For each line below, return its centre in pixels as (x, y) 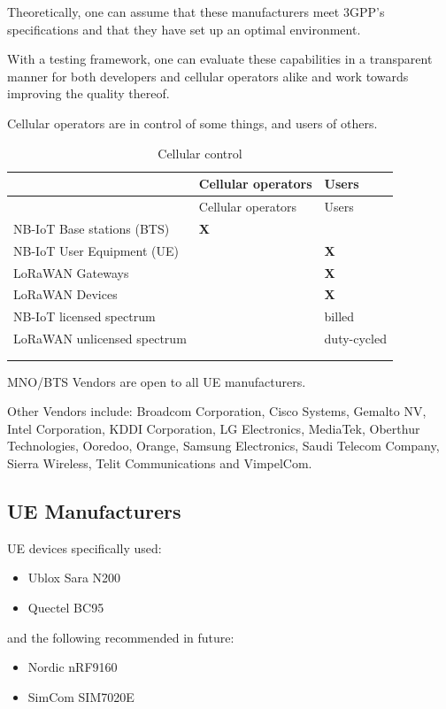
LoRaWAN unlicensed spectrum (100, 339)
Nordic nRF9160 (73, 667)
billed (339, 316)
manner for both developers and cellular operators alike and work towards (208, 76)
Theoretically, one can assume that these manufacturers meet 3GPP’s (196, 12)
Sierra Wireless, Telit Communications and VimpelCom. (160, 463)
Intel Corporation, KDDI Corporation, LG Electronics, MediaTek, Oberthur (214, 428)
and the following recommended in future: (121, 637)
